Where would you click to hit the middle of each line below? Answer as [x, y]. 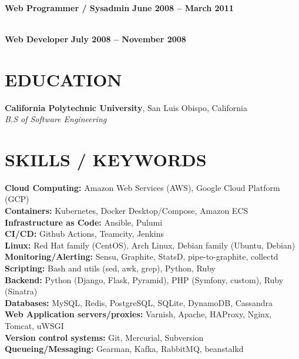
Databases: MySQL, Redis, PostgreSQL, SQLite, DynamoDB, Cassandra [139, 302]
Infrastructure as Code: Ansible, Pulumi [84, 222]
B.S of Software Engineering [56, 119]
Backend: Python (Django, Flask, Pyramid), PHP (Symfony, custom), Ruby [144, 279]
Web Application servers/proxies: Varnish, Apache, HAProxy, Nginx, [138, 314]
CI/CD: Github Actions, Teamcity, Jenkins [84, 234]
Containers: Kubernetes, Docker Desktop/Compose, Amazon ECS [127, 210]
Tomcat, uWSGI [34, 325]
